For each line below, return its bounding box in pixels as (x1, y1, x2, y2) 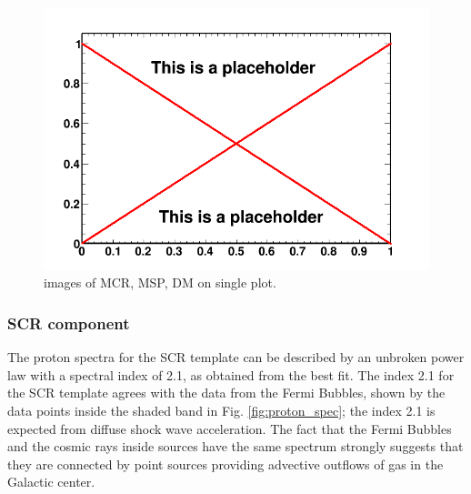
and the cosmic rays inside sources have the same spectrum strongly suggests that (7, 437, 464, 456)
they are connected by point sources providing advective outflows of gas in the (7, 454, 444, 473)
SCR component (7, 311, 130, 334)
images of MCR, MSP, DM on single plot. (44, 273, 276, 292)
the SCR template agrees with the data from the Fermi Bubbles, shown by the (7, 383, 446, 402)
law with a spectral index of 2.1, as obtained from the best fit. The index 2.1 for (7, 365, 455, 384)
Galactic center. (7, 472, 95, 491)
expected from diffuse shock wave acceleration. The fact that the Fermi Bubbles (7, 418, 452, 438)
